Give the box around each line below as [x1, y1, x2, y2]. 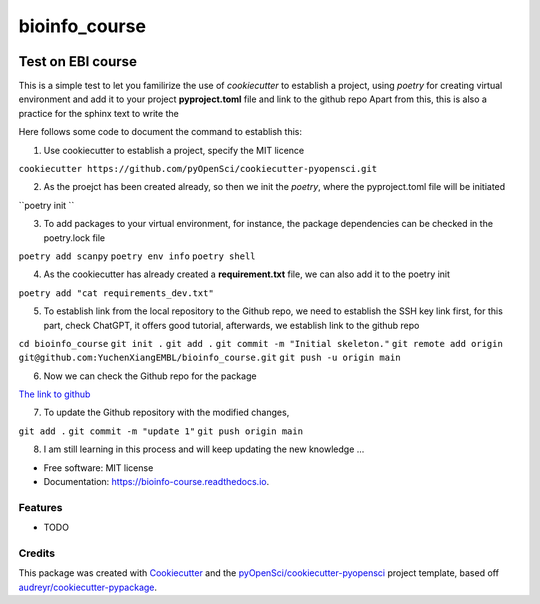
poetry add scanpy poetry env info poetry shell [18, 250, 256, 262]
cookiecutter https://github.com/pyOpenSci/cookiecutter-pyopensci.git [18, 163, 378, 175]
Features [18, 500, 63, 514]
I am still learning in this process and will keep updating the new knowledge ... [43, 443, 365, 455]
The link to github [18, 388, 91, 400]
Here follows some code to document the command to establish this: [18, 126, 303, 138]
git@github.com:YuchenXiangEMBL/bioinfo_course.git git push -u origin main [18, 352, 401, 364]
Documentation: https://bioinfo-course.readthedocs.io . [43, 476, 270, 488]
